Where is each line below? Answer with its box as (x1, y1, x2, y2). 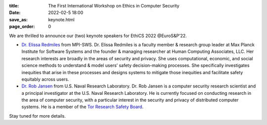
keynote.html (48, 16, 75, 22)
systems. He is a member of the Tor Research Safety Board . (21, 104, 143, 110)
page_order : (9, 24, 35, 30)
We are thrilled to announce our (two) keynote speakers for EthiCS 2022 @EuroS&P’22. (9, 33, 187, 39)
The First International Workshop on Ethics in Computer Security (48, 3, 180, 8)
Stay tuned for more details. (9, 113, 66, 119)
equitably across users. (21, 76, 69, 82)
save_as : (9, 16, 28, 22)
